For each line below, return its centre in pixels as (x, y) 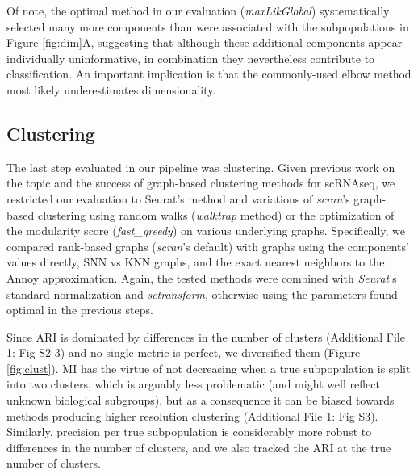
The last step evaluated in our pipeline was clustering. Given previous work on (201, 167)
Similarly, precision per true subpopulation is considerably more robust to (189, 432)
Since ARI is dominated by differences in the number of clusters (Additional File (206, 336)
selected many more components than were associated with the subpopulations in (208, 26)
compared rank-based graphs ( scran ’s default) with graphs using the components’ (208, 246)
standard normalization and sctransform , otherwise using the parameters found (202, 294)
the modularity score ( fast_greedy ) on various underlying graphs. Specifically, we (206, 231)
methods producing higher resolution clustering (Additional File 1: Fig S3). (192, 415)
